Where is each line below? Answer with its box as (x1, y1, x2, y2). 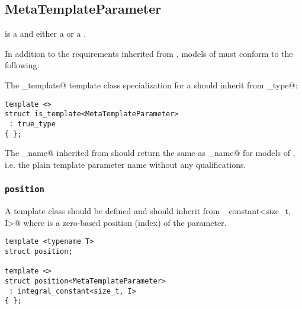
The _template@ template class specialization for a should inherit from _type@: (5, 78, 298, 91)
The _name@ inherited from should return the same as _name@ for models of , (5, 146, 295, 159)
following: (5, 59, 40, 71)
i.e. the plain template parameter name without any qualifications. (5, 158, 246, 170)
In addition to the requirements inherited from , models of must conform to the (5, 47, 293, 59)
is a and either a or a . (5, 27, 86, 40)
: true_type (9, 119, 56, 128)
